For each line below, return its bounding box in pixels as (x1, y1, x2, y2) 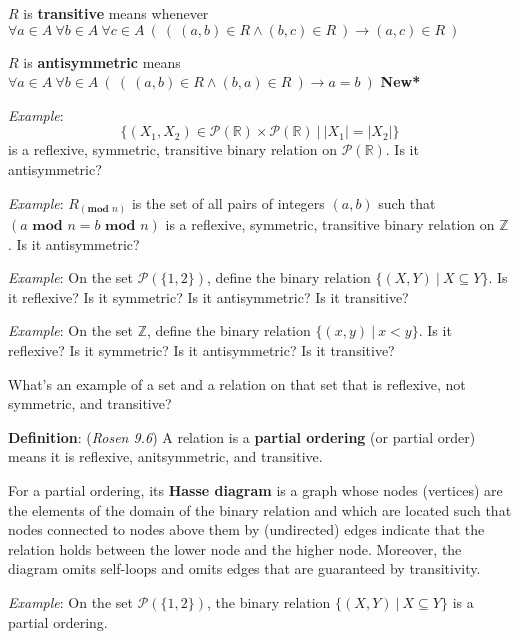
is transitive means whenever (23, 3, 209, 23)
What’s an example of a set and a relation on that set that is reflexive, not (8, 373, 466, 394)
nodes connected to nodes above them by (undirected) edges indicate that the (8, 519, 485, 540)
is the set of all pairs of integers (131, 192, 325, 213)
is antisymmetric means (23, 51, 181, 72)
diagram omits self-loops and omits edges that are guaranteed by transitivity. (8, 558, 481, 579)
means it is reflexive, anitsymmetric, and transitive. (8, 446, 323, 467)
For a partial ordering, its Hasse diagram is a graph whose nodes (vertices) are (8, 480, 503, 501)
